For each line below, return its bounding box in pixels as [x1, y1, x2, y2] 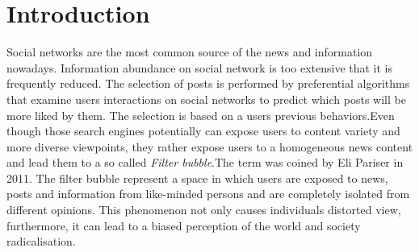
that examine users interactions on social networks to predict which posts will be [6, 90, 406, 107]
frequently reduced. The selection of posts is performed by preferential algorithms [6, 75, 410, 92]
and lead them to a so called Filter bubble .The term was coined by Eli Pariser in [6, 154, 404, 171]
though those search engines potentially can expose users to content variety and [6, 122, 400, 139]
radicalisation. [6, 233, 76, 250]
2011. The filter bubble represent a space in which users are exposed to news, [6, 169, 388, 186]
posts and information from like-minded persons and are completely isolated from [6, 185, 410, 202]
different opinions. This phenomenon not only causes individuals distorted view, [6, 201, 401, 218]
